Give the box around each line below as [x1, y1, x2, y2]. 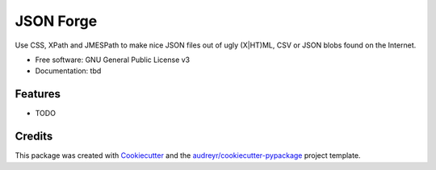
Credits [15, 130, 53, 143]
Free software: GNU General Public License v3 [35, 55, 191, 64]
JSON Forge [15, 12, 98, 30]
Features [15, 87, 61, 101]
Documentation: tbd [35, 66, 102, 76]
